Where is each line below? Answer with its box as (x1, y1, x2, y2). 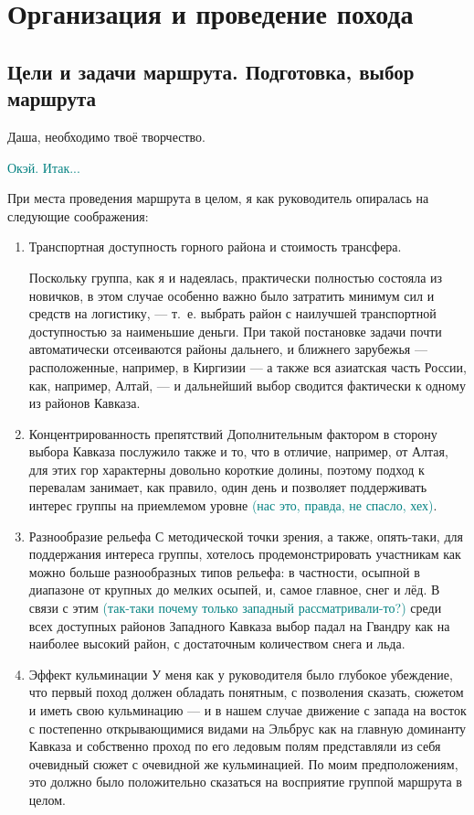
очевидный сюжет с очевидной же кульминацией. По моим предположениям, (28, 754, 458, 773)
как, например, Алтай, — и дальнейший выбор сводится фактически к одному (28, 375, 466, 394)
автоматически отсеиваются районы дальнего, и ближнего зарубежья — (28, 339, 427, 359)
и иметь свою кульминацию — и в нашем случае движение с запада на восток (28, 701, 467, 719)
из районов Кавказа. (28, 393, 141, 413)
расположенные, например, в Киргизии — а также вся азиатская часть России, (28, 357, 467, 376)
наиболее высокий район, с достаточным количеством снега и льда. (28, 634, 406, 653)
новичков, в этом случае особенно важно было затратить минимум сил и (28, 285, 435, 305)
